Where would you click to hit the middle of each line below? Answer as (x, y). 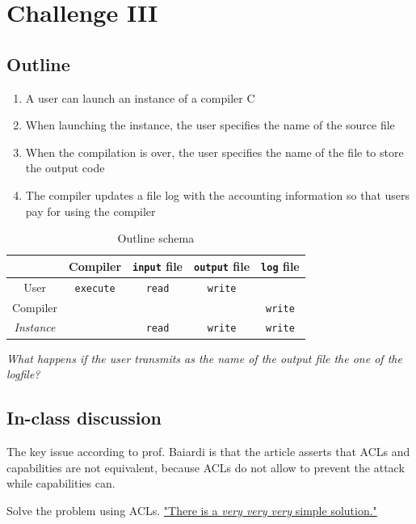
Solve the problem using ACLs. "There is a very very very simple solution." (192, 510)
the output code (65, 168)
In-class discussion (84, 418)
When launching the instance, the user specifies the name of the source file (210, 125)
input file (158, 266)
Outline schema (156, 238)
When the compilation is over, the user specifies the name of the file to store (214, 152)
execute (95, 288)
